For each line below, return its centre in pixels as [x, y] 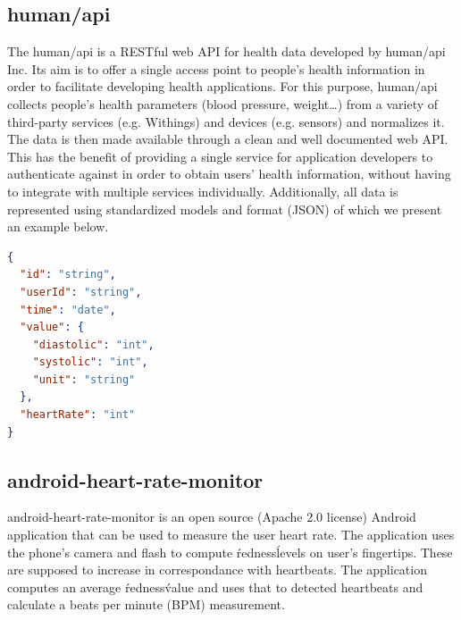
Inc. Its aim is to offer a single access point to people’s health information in [216, 68]
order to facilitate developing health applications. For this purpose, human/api [222, 86]
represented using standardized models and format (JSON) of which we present [225, 209]
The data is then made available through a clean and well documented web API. [228, 139]
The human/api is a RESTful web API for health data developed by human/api [226, 51]
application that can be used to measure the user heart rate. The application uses [231, 535]
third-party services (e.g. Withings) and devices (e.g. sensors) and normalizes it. [226, 121]
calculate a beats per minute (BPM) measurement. [146, 604]
